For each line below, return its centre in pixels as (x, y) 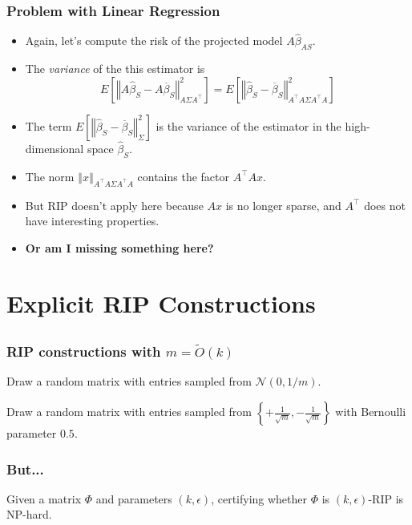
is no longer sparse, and (283, 205)
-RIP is (386, 498)
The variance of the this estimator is (115, 69)
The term (48, 125)
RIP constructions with (84, 351)
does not (385, 205)
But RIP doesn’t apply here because (114, 205)
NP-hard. (29, 514)
